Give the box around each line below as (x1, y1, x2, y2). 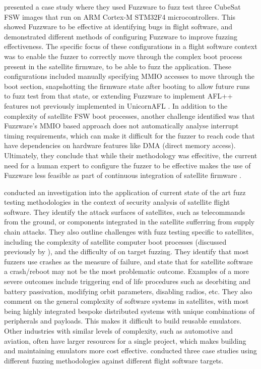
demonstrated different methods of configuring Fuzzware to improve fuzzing (4, 31, 237, 41)
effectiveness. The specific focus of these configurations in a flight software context (4, 41, 257, 52)
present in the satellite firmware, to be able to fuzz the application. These (4, 61, 232, 71)
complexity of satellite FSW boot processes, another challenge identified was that (4, 110, 255, 121)
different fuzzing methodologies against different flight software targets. (4, 355, 224, 365)
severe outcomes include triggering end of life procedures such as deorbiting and (4, 276, 251, 287)
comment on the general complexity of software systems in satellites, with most (4, 296, 249, 306)
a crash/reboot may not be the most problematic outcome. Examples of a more (4, 266, 249, 276)
